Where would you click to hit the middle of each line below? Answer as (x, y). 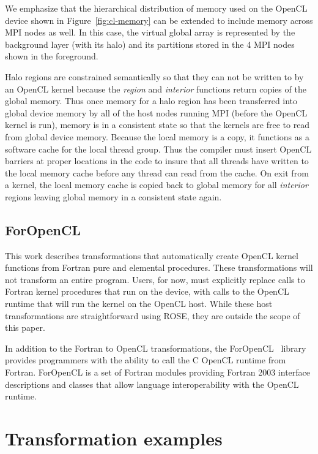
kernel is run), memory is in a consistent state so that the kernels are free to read (157, 125)
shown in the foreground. (52, 56)
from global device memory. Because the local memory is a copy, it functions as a (157, 136)
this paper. (25, 327)
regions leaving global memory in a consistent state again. (113, 196)
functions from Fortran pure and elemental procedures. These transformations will (159, 267)
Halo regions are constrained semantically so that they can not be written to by (154, 76)
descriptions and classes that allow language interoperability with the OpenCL (152, 384)
